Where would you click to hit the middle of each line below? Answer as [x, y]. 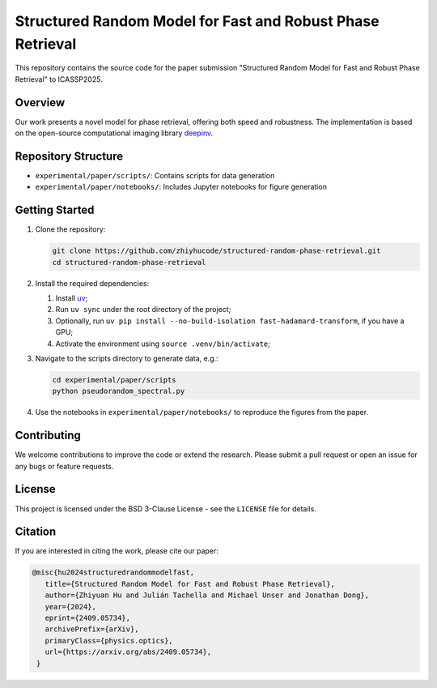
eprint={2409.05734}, [88, 617]
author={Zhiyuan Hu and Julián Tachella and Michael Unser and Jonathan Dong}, [207, 595]
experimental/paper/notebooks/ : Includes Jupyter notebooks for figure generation [181, 187]
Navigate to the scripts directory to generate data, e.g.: [127, 358]
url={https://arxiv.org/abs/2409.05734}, [128, 652]
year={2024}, [71, 607]
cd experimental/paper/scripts [115, 380]
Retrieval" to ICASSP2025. [59, 79]
